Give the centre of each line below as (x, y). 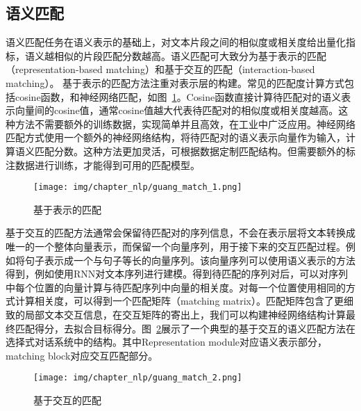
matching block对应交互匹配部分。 (82, 355)
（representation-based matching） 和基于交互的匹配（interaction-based (160, 69)
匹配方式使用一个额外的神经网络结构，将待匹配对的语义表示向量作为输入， (176, 137)
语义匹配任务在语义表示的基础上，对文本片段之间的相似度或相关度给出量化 (176, 42)
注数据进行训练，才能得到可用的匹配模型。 (103, 164)
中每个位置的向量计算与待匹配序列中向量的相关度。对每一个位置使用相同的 (176, 287)
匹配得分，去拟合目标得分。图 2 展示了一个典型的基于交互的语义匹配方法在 (185, 328)
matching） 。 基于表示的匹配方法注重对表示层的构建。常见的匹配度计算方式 (175, 82)
